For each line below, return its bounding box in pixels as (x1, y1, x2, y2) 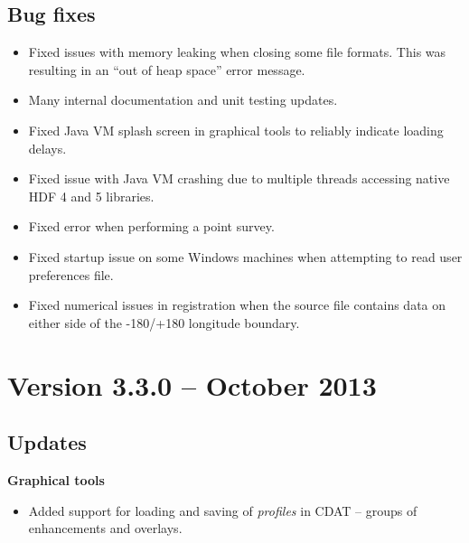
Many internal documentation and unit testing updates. (28, 90, 338, 109)
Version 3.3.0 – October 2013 (7, 366, 377, 403)
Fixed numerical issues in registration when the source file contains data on (28, 295, 446, 314)
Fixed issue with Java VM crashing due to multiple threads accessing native (28, 169, 450, 188)
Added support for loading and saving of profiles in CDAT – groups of (28, 501, 417, 520)
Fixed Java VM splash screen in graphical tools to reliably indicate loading (28, 120, 444, 139)
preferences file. (28, 265, 114, 284)
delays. (28, 138, 67, 157)
